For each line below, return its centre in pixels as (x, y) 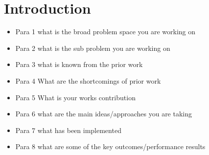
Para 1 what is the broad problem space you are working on (105, 32)
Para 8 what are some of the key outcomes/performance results (110, 146)
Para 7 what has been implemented (68, 130)
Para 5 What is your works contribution (75, 97)
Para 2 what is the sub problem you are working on (93, 48)
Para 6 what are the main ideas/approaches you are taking (104, 114)
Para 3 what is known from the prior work (79, 64)
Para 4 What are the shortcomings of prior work (88, 80)
